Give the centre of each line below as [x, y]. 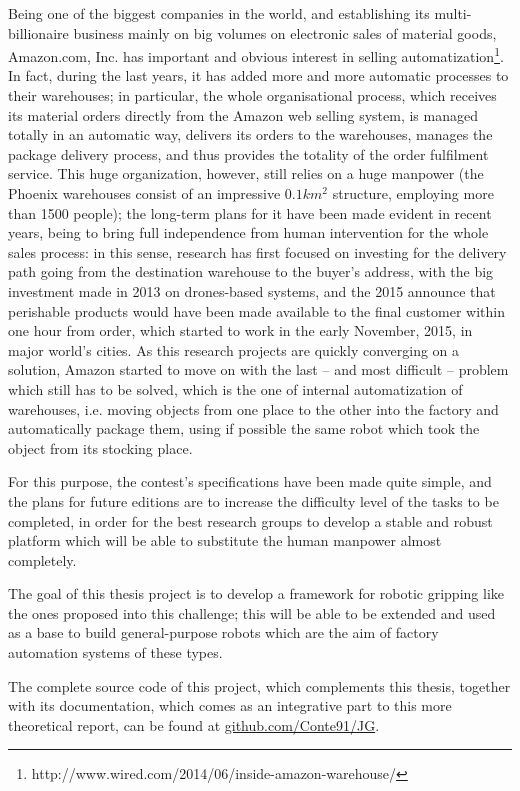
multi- [453, 13]
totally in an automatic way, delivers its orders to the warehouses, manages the [250, 134]
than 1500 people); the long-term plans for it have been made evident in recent [250, 212]
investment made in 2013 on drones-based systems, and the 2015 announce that [252, 290]
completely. [42, 559]
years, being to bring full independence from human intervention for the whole [248, 232]
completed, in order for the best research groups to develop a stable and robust [250, 520]
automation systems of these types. [115, 652]
